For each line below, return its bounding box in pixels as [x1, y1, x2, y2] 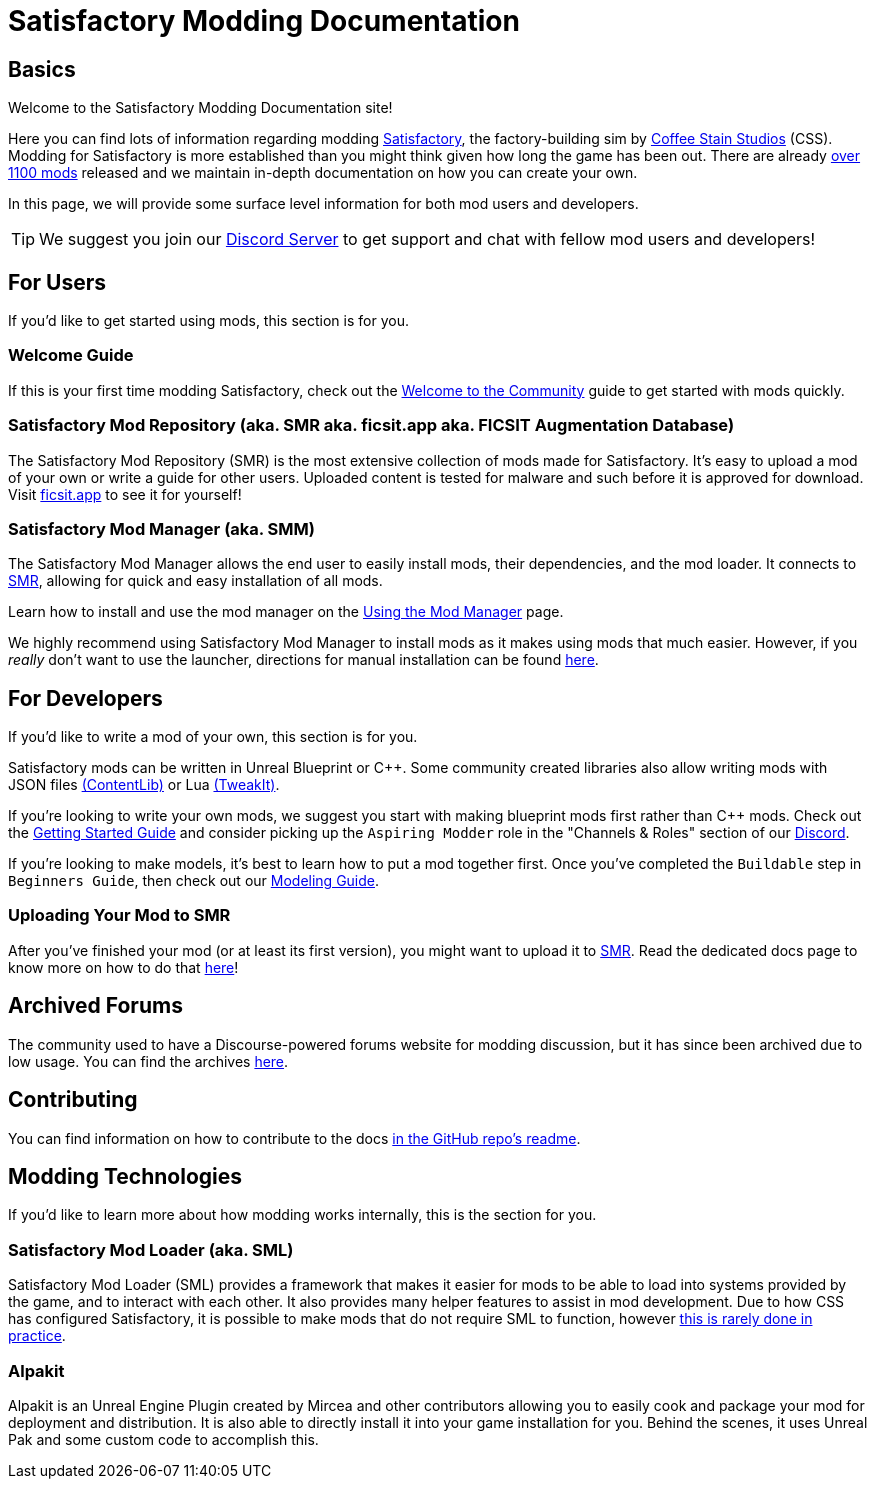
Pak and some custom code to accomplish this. [8, 1430, 319, 1448]
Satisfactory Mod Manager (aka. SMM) [8, 518, 315, 539]
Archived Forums [8, 993, 183, 1019]
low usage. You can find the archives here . [8, 1052, 289, 1070]
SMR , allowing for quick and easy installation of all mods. [8, 572, 383, 590]
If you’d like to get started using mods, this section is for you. [8, 312, 409, 330]
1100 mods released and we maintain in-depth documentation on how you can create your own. [8, 164, 638, 182]
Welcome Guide [8, 345, 134, 366]
